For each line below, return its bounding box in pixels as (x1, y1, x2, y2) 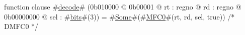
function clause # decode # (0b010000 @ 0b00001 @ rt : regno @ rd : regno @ (4, 1, 241, 11)
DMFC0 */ (4, 21, 39, 31)
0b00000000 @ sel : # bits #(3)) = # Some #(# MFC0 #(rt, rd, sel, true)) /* (4, 11, 235, 21)
